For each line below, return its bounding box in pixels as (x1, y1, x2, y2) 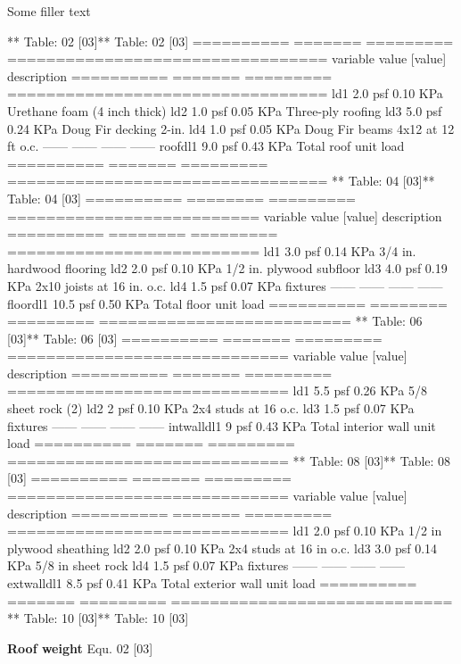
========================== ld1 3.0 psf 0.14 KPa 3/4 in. (7, 241, 416, 260)
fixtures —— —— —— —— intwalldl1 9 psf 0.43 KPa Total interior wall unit (7, 416, 436, 435)
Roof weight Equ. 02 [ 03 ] (7, 638, 153, 657)
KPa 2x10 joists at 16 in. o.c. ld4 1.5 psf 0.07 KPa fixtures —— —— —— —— (7, 276, 443, 295)
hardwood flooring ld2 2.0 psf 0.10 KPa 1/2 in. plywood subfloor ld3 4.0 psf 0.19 (7, 259, 448, 278)
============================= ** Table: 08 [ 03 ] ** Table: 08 (7, 451, 451, 469)
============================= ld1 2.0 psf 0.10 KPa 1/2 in (7, 521, 442, 540)
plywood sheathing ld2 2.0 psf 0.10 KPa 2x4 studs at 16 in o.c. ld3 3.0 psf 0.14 (7, 538, 438, 557)
